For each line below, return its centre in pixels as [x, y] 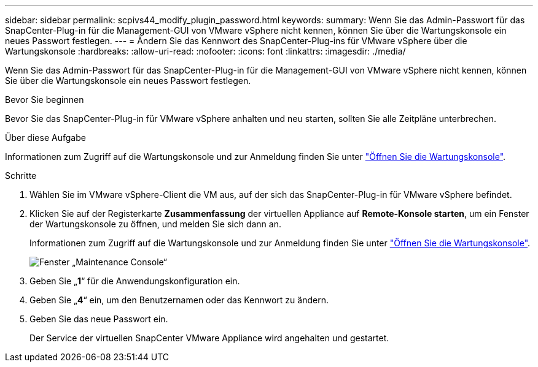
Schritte [21, 176]
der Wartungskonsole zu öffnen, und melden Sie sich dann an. [155, 224]
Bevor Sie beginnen [45, 100]
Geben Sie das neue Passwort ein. [99, 319]
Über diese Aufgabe [45, 138]
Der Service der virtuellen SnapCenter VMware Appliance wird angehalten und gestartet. [209, 338]
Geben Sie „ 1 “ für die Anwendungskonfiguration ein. [135, 281]
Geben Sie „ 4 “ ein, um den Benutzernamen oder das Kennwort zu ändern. [179, 300]
